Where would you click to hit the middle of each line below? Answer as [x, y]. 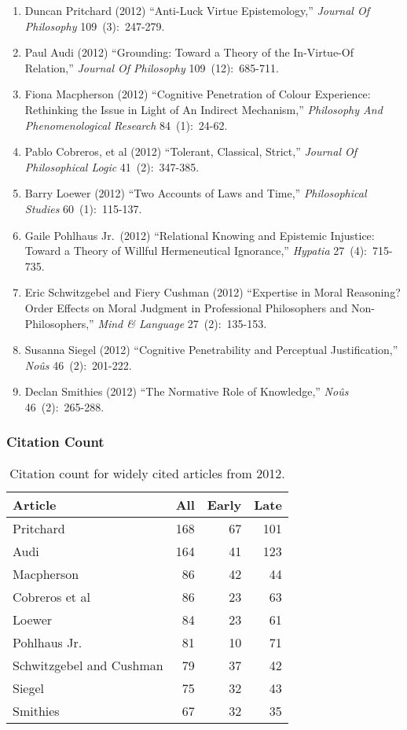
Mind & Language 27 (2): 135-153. [182, 323]
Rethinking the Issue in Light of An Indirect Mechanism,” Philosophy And [203, 109]
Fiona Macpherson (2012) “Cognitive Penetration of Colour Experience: [198, 94]
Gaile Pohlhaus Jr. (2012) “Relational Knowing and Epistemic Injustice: [200, 235]
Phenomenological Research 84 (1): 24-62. [126, 125]
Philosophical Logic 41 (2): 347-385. [112, 166]
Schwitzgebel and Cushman [88, 665]
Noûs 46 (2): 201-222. [78, 365]
